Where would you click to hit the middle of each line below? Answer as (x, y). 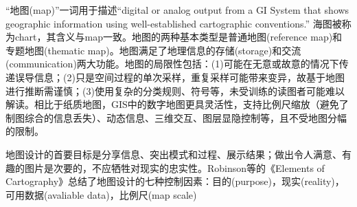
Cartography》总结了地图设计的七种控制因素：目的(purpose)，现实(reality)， (175, 181)
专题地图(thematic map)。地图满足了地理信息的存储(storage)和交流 (153, 50)
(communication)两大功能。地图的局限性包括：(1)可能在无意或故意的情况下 (172, 64)
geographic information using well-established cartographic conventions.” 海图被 (174, 23)
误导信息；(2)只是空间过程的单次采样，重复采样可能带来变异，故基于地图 (180, 77)
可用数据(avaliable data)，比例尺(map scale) (101, 194)
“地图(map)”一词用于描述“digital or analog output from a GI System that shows (177, 10)
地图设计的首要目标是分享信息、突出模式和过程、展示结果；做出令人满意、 (174, 154)
